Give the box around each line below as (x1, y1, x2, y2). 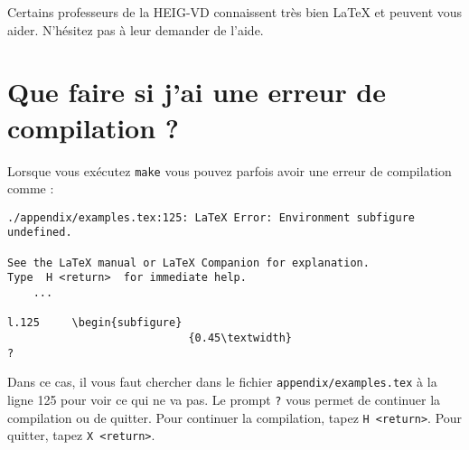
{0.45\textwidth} (188, 332, 292, 344)
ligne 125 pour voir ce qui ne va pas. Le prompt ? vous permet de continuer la (7, 389, 441, 408)
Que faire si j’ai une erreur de (7, 73, 387, 110)
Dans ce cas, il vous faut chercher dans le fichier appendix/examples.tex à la (7, 372, 437, 391)
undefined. (7, 226, 72, 239)
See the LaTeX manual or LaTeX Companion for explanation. (7, 256, 370, 269)
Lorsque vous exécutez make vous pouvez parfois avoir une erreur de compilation (7, 161, 452, 180)
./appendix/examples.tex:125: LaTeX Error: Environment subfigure (7, 211, 416, 224)
